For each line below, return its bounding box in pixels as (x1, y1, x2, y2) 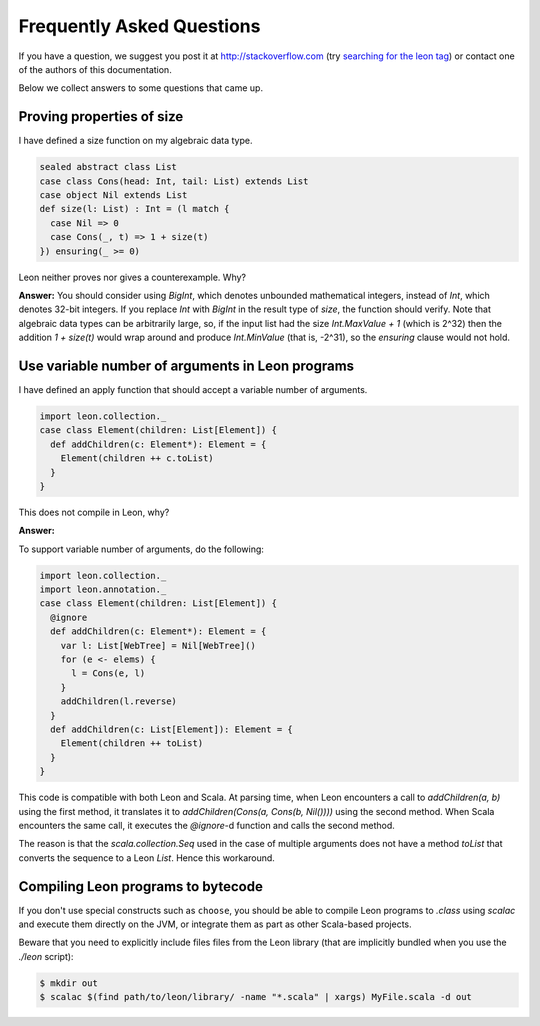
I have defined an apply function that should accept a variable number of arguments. (18, 384, 368, 396)
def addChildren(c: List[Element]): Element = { (50, 724, 294, 735)
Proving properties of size (18, 108, 184, 125)
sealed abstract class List (39, 161, 177, 173)
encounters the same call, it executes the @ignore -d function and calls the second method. (18, 819, 395, 831)
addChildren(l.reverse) (60, 696, 177, 707)
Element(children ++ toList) (60, 738, 204, 749)
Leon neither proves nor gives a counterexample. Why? (18, 271, 247, 283)
